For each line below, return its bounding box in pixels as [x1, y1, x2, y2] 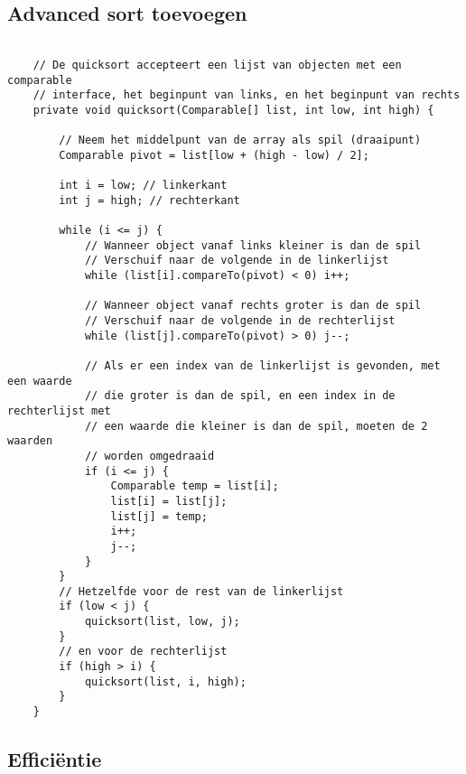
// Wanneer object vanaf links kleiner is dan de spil [84, 238, 422, 252]
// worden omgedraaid [84, 449, 215, 462]
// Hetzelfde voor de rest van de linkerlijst [59, 584, 344, 598]
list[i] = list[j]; [110, 494, 228, 508]
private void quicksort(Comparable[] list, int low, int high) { [33, 103, 434, 117]
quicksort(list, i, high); [84, 675, 247, 688]
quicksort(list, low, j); [84, 615, 240, 629]
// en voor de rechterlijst [59, 645, 228, 658]
